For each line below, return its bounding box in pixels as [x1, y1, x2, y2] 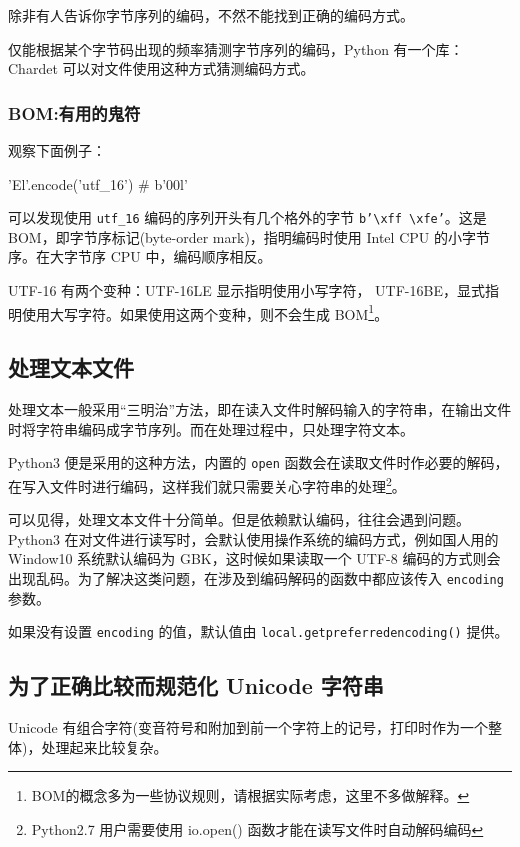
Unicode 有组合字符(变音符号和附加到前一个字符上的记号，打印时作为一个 [8, 717, 488, 738]
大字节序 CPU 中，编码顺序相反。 [49, 246, 272, 267]
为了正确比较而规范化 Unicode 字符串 [8, 670, 384, 701]
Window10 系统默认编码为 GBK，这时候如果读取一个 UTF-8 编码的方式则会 [8, 548, 501, 569]
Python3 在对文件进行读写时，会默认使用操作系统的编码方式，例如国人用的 [8, 528, 499, 549]
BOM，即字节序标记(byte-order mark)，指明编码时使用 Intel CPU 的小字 [8, 226, 476, 247]
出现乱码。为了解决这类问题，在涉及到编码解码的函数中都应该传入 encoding [8, 567, 504, 588]
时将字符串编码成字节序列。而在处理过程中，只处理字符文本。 [8, 418, 414, 439]
